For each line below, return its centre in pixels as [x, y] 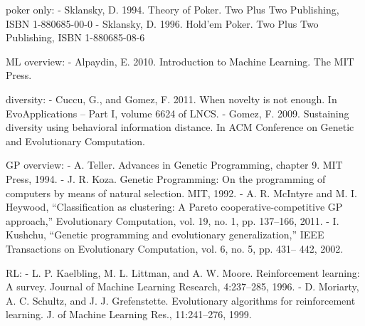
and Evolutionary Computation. [75, 141]
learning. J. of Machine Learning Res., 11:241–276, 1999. [129, 314]
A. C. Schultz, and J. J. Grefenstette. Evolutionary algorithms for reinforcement [181, 300]
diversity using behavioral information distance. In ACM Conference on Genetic [180, 127]
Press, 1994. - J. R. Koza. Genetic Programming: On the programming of [166, 178]
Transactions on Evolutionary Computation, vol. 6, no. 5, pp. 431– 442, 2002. [175, 248]
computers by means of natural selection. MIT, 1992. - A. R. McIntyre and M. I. [182, 193]
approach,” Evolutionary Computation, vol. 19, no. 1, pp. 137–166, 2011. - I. [173, 220]
